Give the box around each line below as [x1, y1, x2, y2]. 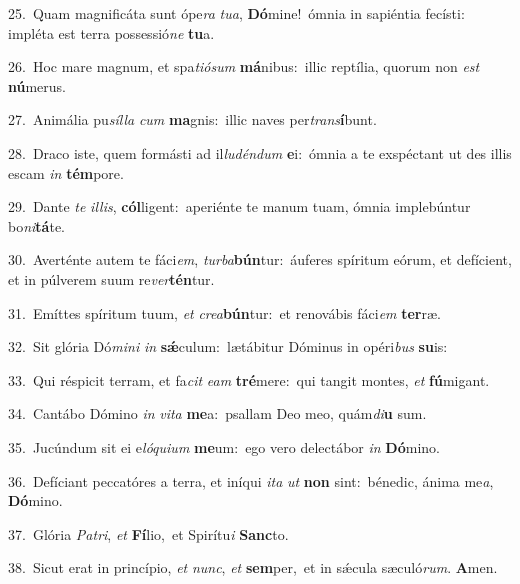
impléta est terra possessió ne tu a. [8, 22, 215, 43]
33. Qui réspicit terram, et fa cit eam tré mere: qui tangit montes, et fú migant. [8, 369, 490, 390]
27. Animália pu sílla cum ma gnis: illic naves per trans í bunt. [8, 109, 377, 130]
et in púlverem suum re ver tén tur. [8, 268, 215, 289]
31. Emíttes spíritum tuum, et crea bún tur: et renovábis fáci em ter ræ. [8, 302, 442, 323]
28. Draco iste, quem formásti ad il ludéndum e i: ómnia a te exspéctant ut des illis [8, 142, 512, 163]
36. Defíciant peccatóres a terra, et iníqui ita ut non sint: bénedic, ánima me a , [8, 470, 494, 491]
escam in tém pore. [8, 162, 124, 183]
